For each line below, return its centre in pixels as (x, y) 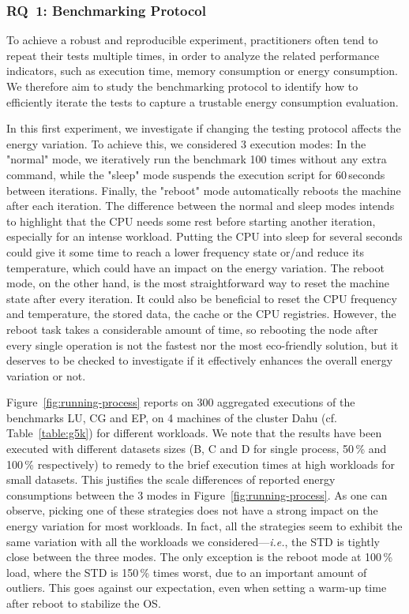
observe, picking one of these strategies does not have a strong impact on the (192, 510)
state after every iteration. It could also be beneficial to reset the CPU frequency (202, 298)
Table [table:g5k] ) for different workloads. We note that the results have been (194, 433)
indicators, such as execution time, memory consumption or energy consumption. (202, 71)
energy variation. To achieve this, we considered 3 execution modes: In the (186, 143)
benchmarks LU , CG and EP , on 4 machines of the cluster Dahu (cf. (172, 417)
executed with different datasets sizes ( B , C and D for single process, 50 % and (197, 449)
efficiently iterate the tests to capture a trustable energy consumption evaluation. (203, 101)
